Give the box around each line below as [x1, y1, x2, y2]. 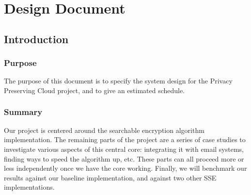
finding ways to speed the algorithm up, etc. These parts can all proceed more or [4, 153, 244, 163]
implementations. [4, 182, 55, 192]
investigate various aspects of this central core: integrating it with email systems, [4, 144, 244, 154]
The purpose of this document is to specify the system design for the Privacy [4, 76, 233, 86]
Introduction [4, 31, 69, 46]
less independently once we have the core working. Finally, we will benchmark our [4, 163, 247, 173]
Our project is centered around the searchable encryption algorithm [4, 125, 204, 135]
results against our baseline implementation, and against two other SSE [4, 172, 217, 182]
